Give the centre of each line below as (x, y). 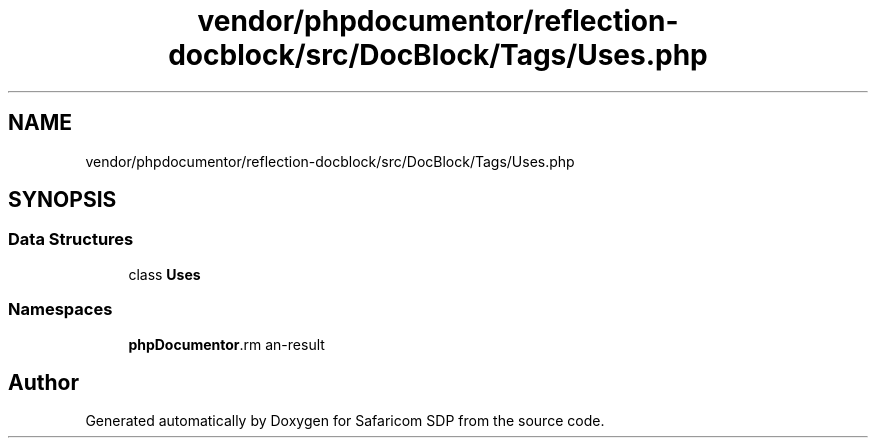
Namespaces (60, 309)
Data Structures (71, 239)
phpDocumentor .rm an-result (226, 344)
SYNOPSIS (62, 200)
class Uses (164, 274)
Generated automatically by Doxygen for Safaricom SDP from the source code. (345, 421)
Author (43, 382)
